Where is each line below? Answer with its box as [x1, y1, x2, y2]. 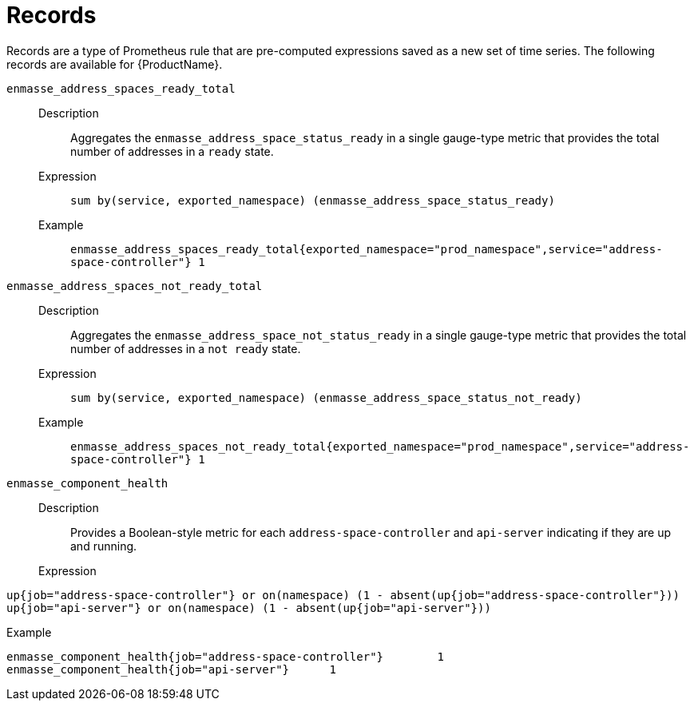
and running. [70, 538, 137, 553]
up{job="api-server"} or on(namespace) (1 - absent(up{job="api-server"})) [6, 601, 491, 614]
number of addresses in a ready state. [70, 144, 274, 158]
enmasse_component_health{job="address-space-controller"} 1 [6, 649, 444, 663]
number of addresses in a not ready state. [70, 341, 301, 355]
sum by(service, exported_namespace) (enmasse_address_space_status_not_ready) [70, 391, 582, 404]
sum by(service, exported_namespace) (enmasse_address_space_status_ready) [70, 193, 555, 207]
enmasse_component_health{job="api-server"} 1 [6, 662, 337, 676]
